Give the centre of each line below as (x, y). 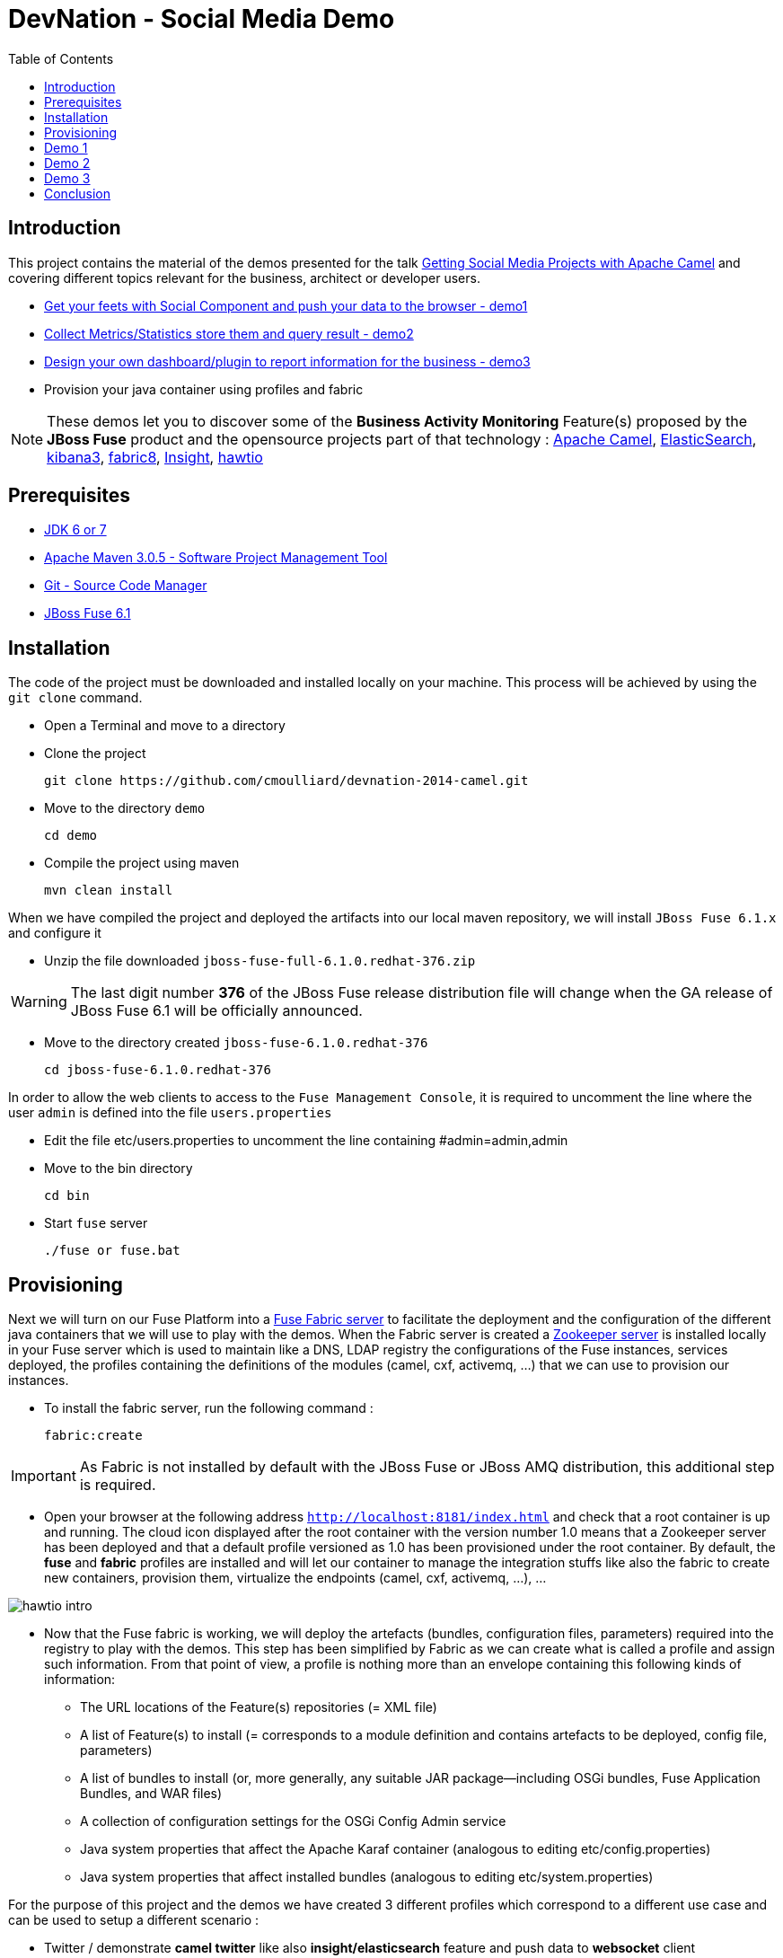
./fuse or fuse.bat (112, 1251)
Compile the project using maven (142, 863)
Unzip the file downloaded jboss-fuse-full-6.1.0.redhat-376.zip (260, 961)
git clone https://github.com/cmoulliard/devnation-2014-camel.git (286, 781)
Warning (39, 1002)
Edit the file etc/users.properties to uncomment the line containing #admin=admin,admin (306, 1141)
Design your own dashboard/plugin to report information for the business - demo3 (287, 361)
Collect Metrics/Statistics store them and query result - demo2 (229, 333)
